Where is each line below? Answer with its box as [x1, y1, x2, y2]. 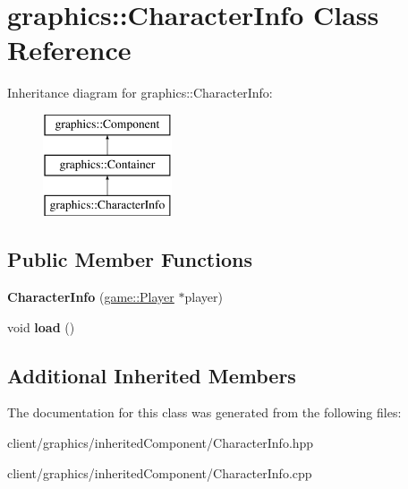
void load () [7, 317, 75, 336]
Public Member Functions [7, 245, 252, 273]
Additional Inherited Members [7, 361, 296, 389]
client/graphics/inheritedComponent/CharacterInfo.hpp [7, 433, 314, 452]
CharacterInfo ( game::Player [7, 287, 174, 306]
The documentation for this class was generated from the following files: [7, 403, 402, 422]
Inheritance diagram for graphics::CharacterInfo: [7, 83, 273, 102]
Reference [7, 31, 132, 68]
